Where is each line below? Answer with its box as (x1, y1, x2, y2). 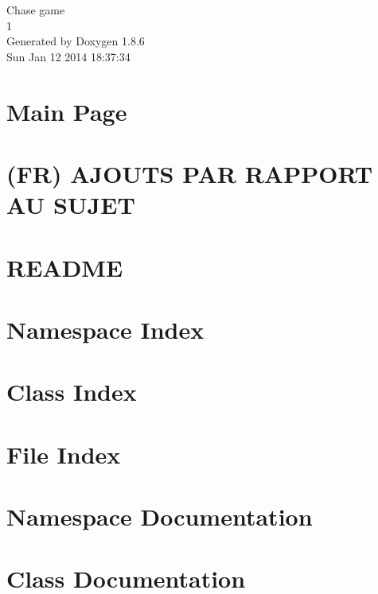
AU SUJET (6, 188, 135, 221)
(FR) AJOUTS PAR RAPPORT (6, 157, 373, 189)
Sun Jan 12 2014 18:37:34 (6, 48, 131, 64)
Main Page (6, 95, 127, 127)
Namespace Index (6, 313, 205, 345)
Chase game (6, 2, 65, 17)
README (6, 250, 123, 283)
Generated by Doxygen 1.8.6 (6, 33, 145, 49)
